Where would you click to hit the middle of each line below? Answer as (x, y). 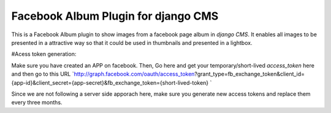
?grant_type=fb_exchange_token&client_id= (249, 74)
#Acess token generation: (44, 54)
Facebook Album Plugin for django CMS (115, 16)
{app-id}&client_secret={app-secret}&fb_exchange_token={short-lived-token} (110, 82)
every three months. (37, 103)
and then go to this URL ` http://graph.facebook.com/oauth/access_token (103, 74)
